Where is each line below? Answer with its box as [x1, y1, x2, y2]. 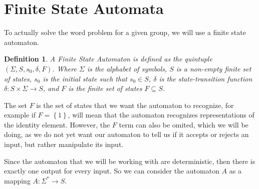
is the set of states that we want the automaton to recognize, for [36, 99, 234, 110]
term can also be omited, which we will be [119, 119, 248, 129]
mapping [4, 175, 31, 185]
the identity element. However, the [4, 119, 110, 129]
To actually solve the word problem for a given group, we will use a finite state [4, 27, 246, 37]
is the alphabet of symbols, [87, 63, 167, 73]
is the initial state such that [43, 73, 127, 83]
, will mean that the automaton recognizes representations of [68, 109, 254, 120]
